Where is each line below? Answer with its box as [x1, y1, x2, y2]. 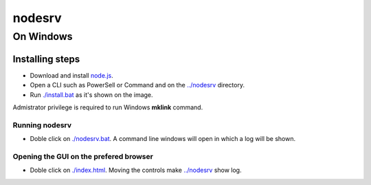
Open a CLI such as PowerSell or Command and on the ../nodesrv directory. [30, 81, 245, 89]
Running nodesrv [12, 120, 72, 130]
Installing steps [12, 53, 80, 65]
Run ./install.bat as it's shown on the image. [30, 90, 154, 99]
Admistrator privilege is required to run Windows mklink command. [12, 103, 203, 111]
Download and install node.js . [30, 71, 113, 79]
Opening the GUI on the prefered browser [12, 151, 154, 161]
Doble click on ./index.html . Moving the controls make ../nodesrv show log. [30, 166, 242, 175]
